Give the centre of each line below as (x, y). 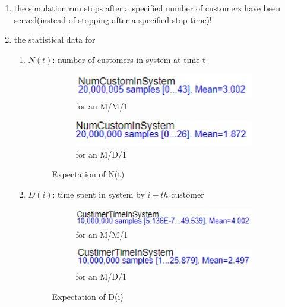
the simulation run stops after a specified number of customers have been (147, 8)
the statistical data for (55, 40)
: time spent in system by (99, 194)
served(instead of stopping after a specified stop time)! (113, 19)
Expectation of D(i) (88, 297)
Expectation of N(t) (88, 174)
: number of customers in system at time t (129, 59)
